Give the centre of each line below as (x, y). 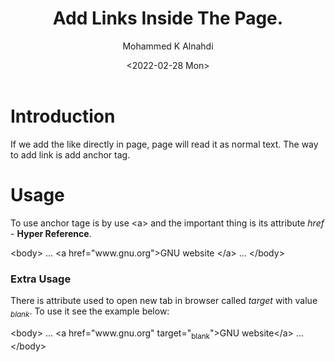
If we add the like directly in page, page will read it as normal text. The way (164, 144)
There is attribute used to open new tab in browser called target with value (164, 300)
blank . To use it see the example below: (90, 312)
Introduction (63, 116)
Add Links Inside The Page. (168, 18)
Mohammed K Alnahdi (168, 46)
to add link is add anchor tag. (70, 154)
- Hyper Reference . (51, 233)
